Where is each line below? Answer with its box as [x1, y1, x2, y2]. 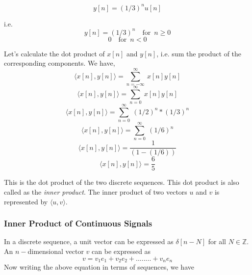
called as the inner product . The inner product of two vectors [4, 187, 187, 197]
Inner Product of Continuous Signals [4, 217, 152, 229]
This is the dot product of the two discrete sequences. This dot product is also [4, 177, 239, 187]
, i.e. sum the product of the [156, 48, 242, 58]
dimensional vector [27, 246, 84, 256]
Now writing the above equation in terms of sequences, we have [4, 262, 194, 272]
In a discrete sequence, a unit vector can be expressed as [4, 236, 174, 247]
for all [208, 236, 226, 247]
